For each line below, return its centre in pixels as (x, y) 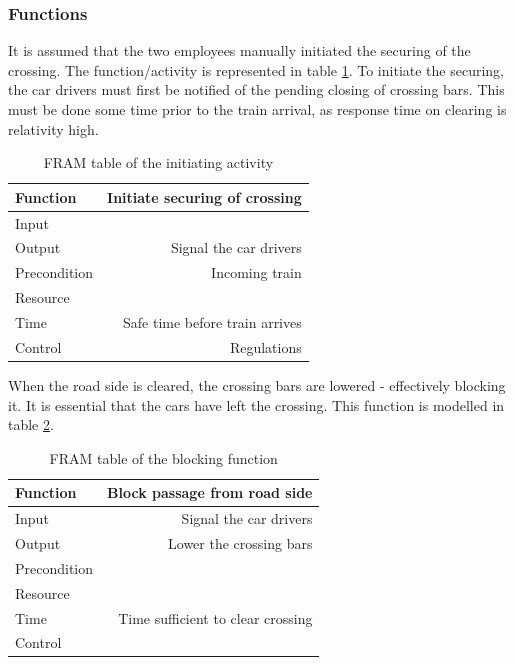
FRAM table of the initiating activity (158, 162)
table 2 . (31, 424)
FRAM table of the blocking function (163, 457)
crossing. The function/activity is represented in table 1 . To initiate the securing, (256, 69)
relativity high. (53, 128)
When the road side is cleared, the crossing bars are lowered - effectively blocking (257, 384)
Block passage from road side (210, 492)
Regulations (265, 346)
